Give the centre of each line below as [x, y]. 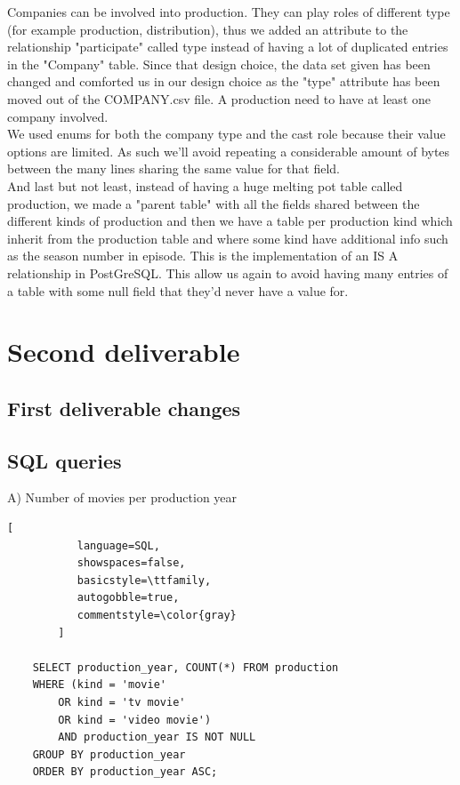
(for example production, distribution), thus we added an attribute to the [208, 29]
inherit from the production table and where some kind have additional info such [228, 238]
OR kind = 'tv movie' [122, 702]
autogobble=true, [128, 598]
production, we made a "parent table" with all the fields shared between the [214, 203]
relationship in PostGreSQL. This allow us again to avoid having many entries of [228, 272]
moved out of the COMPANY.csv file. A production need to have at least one [219, 98]
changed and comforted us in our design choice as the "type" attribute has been [224, 81]
